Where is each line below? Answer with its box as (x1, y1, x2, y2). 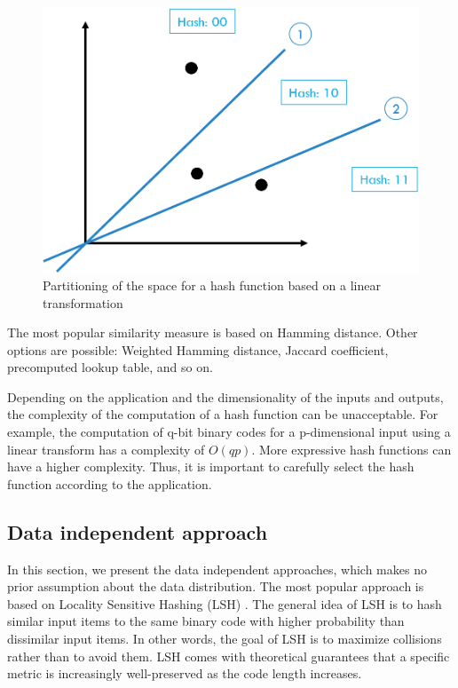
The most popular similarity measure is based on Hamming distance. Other (7, 323, 418, 342)
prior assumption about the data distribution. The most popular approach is (7, 577, 424, 596)
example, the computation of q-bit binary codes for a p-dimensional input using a (7, 423, 451, 441)
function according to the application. (7, 474, 212, 493)
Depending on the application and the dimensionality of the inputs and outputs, (7, 387, 444, 406)
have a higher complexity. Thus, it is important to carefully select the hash (7, 457, 415, 476)
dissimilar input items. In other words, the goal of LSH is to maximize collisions (7, 629, 442, 648)
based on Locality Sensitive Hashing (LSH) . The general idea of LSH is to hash (7, 594, 442, 613)
